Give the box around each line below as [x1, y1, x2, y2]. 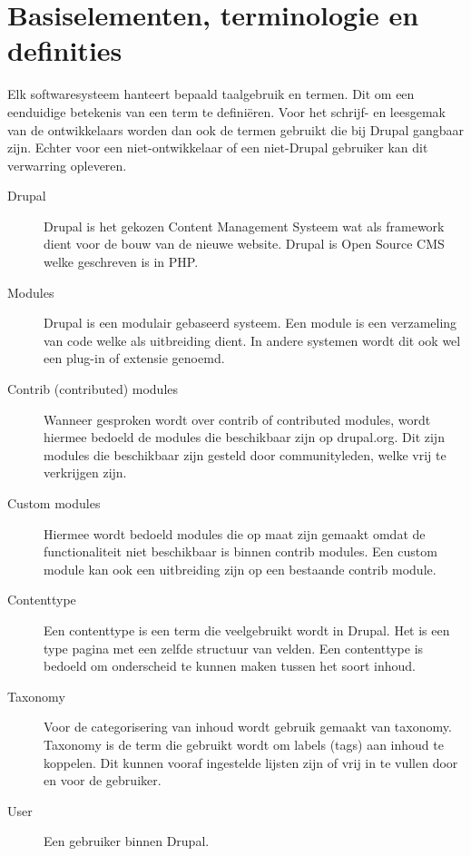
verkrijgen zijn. [44, 463, 127, 482]
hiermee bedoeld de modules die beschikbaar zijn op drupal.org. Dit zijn [44, 428, 445, 447]
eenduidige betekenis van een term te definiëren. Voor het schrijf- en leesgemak [7, 102, 446, 121]
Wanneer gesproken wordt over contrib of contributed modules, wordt [44, 409, 431, 428]
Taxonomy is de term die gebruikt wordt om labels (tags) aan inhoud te [44, 734, 444, 753]
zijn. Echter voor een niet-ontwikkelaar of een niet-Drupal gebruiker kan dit [7, 138, 428, 157]
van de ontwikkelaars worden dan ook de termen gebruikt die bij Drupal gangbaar [7, 120, 464, 139]
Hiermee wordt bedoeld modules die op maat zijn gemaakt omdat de [44, 524, 426, 543]
